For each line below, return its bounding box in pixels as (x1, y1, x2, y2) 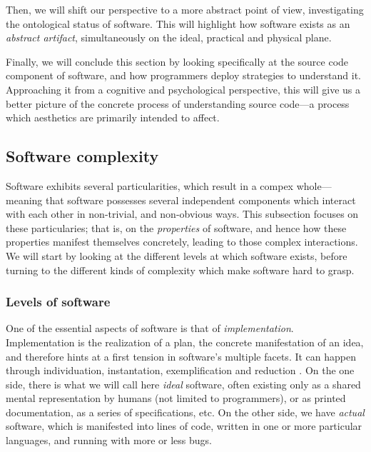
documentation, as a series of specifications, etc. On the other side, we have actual (6, 404, 365, 419)
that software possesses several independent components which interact (45, 192, 356, 207)
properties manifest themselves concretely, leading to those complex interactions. (6, 234, 358, 249)
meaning (6, 192, 43, 207)
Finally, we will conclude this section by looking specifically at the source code (6, 54, 349, 69)
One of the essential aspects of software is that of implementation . (6, 321, 294, 336)
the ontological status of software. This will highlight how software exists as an (6, 16, 350, 31)
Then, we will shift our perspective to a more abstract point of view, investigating (6, 2, 364, 16)
